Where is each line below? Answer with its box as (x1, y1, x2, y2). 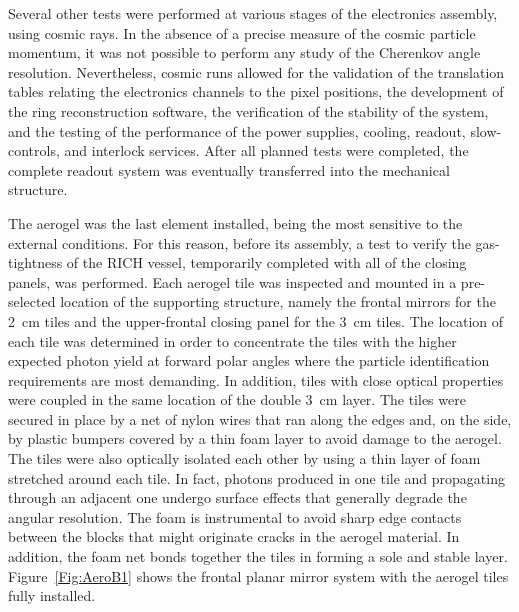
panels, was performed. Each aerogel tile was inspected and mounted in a (8, 271, 457, 292)
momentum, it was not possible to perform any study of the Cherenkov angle (8, 42, 481, 63)
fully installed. (8, 585, 96, 606)
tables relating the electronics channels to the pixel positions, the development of (8, 81, 504, 102)
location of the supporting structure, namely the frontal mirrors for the (60, 291, 496, 312)
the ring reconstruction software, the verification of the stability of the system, (8, 100, 489, 121)
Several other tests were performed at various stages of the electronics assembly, (8, 3, 498, 23)
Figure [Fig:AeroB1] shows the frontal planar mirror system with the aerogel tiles (8, 565, 509, 586)
